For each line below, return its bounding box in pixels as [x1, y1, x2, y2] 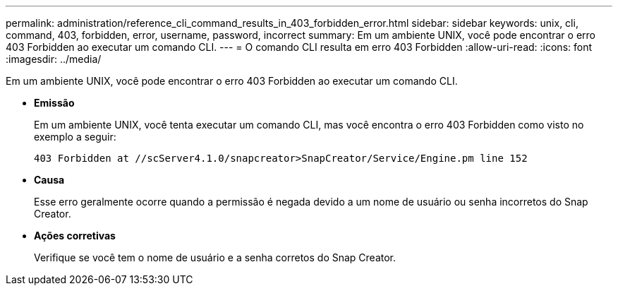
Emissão [34, 97, 75, 109]
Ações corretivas [34, 230, 116, 242]
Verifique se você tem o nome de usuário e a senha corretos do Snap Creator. [34, 251, 396, 263]
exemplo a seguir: [34, 131, 116, 143]
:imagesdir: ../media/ [6, 53, 102, 65]
